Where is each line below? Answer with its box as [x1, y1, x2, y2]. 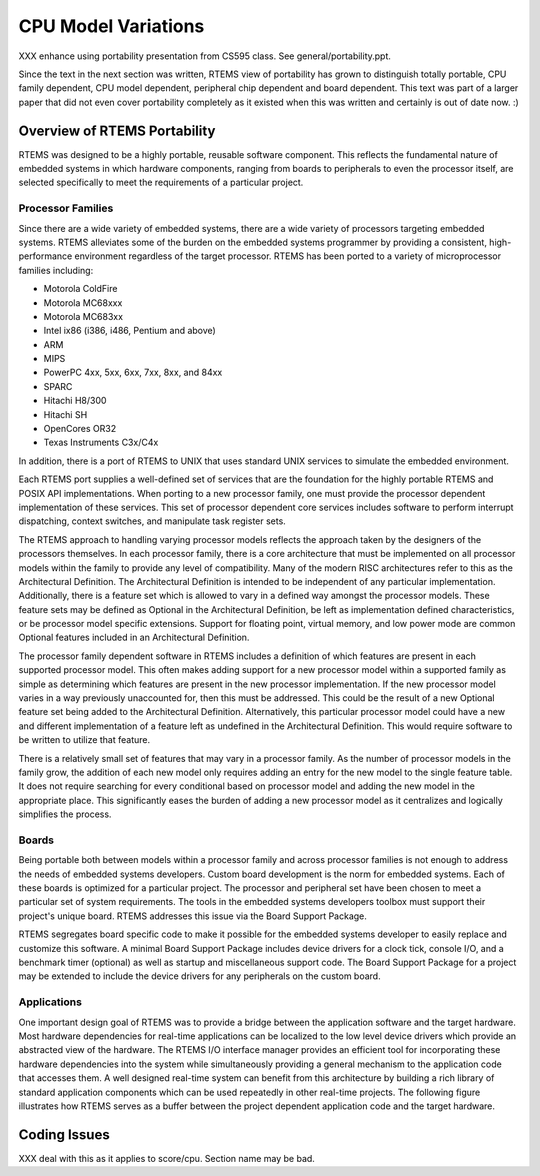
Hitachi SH [43, 408, 88, 420]
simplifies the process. [18, 808, 112, 820]
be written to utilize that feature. [18, 734, 151, 746]
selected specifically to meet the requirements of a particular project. [18, 176, 304, 189]
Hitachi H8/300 [43, 395, 107, 407]
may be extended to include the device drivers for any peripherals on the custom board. [18, 970, 381, 982]
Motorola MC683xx [43, 310, 124, 322]
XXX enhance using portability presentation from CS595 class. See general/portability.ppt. [18, 50, 392, 62]
